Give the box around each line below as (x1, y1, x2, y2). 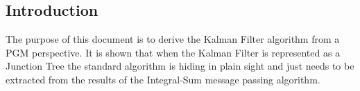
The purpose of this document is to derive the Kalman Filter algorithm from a (6, 32, 340, 46)
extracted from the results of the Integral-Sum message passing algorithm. (6, 72, 320, 86)
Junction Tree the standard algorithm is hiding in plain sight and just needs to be (6, 59, 354, 73)
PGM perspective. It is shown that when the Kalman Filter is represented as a (6, 45, 341, 59)
